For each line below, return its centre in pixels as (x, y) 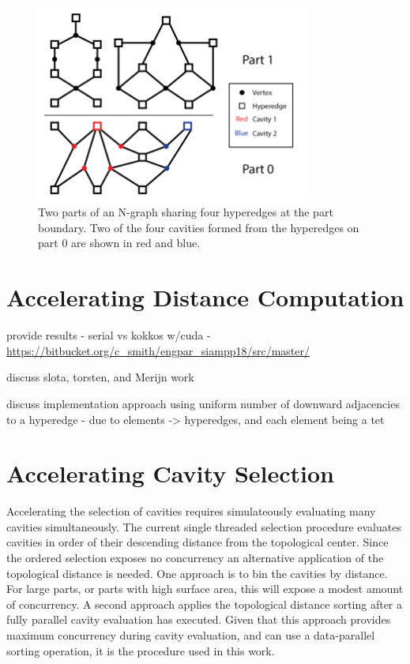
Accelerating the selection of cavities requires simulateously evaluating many (191, 511)
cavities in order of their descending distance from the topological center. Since (197, 542)
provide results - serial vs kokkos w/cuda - (109, 335)
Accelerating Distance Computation (205, 297)
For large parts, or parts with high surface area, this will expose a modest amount (205, 589)
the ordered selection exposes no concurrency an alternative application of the (195, 558)
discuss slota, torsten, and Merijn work (100, 377)
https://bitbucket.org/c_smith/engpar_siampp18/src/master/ (158, 350)
